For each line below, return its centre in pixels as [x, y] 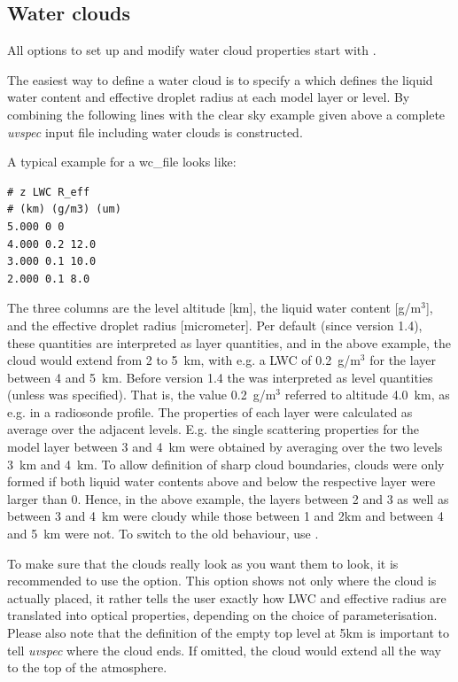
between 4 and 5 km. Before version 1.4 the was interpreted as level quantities [220, 377]
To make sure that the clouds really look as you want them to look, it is [203, 563]
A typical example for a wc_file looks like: [122, 162]
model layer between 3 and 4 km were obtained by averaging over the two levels [225, 447]
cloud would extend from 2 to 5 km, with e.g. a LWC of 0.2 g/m [184, 360]
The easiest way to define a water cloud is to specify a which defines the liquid [220, 79]
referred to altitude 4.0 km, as [367, 395]
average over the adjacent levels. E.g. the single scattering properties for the [213, 429]
